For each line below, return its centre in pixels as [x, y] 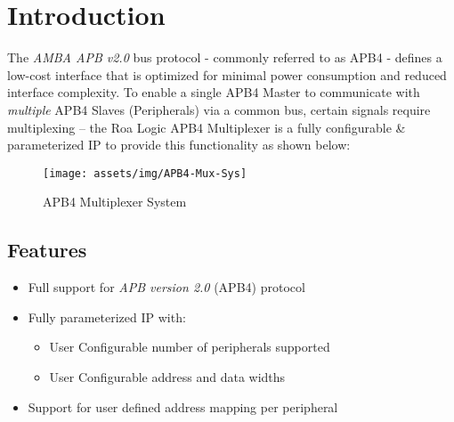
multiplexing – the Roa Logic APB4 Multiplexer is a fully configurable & [207, 127]
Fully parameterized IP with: [107, 316]
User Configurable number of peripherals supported [190, 347]
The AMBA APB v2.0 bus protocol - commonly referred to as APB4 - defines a [225, 57]
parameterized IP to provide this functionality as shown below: [179, 145]
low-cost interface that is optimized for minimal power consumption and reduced [227, 74]
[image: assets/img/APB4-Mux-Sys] [145, 173]
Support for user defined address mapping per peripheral [183, 406]
